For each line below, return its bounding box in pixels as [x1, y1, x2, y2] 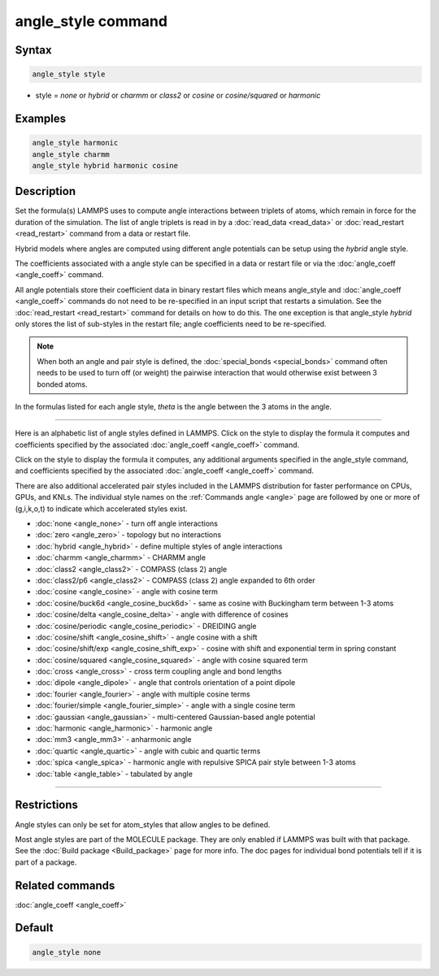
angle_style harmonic [32, 138, 119, 148]
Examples [15, 111, 67, 125]
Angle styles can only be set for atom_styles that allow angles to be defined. [15, 819, 271, 829]
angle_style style [32, 70, 106, 79]
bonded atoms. [37, 379, 88, 389]
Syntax [15, 43, 52, 57]
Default [15, 921, 54, 935]
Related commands [15, 878, 115, 892]
